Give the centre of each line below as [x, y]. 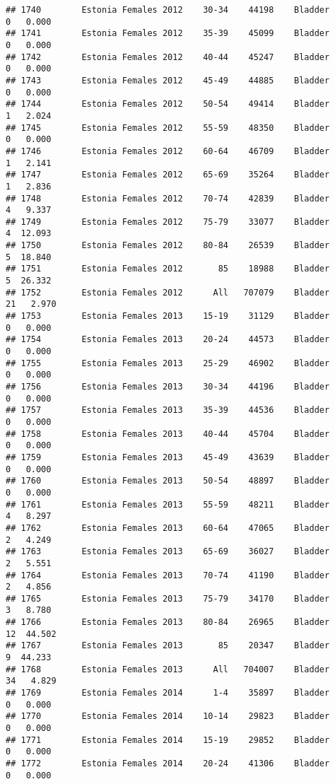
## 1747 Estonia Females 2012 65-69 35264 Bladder [168, 175]
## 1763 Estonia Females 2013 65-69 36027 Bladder [168, 552]
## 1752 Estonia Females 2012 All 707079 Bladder [168, 292]
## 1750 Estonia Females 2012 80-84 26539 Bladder [168, 246]
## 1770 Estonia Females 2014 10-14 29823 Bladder [168, 716]
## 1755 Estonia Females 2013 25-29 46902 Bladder [168, 363]
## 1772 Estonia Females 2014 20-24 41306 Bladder [168, 763]
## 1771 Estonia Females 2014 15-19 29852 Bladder [168, 740]
